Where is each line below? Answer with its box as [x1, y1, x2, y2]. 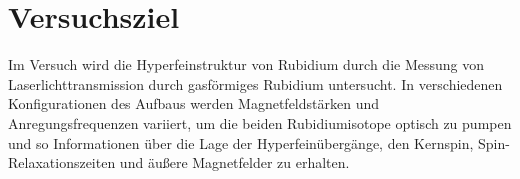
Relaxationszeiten [8, 152, 116, 173]
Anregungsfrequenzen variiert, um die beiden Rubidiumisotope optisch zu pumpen [8, 112, 512, 133]
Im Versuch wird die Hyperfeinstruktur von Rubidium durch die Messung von [8, 54, 485, 75]
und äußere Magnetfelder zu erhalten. [119, 152, 350, 173]
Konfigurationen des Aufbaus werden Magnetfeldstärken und [8, 93, 380, 114]
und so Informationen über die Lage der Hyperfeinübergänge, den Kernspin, [8, 132, 474, 153]
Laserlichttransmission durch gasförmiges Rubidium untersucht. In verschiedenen [8, 73, 503, 94]
